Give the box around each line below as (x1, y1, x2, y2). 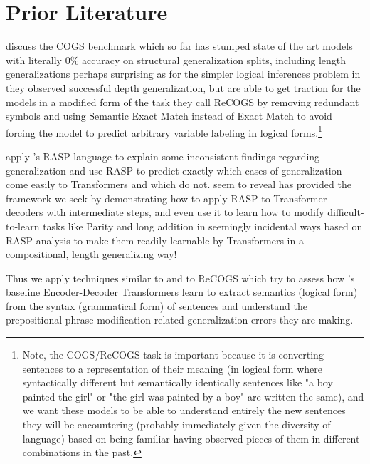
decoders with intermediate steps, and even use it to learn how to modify (6, 205, 324, 220)
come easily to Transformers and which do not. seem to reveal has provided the (6, 177, 351, 192)
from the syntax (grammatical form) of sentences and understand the (6, 298, 307, 313)
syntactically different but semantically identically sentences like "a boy (22, 375, 333, 390)
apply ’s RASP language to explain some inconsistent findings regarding (6, 148, 320, 163)
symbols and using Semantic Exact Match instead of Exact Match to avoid (6, 108, 332, 123)
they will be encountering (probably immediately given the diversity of (22, 417, 331, 432)
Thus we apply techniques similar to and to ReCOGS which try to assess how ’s (6, 270, 355, 285)
